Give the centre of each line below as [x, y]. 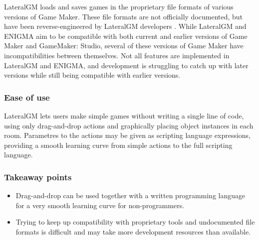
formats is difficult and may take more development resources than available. [133, 231]
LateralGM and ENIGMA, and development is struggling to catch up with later [126, 65]
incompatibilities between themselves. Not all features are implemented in [117, 55]
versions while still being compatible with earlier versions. [92, 75]
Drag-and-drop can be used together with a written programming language [130, 195]
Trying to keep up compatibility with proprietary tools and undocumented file [135, 222]
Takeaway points [38, 177]
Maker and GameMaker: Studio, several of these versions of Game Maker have [124, 46]
